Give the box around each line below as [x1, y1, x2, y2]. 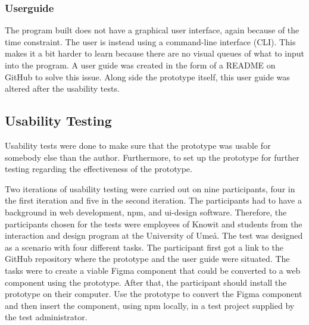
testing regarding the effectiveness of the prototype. [5, 162, 192, 175]
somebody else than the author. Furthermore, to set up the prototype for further [5, 151, 299, 163]
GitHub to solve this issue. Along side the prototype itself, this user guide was [5, 70, 290, 83]
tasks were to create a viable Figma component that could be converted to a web [5, 264, 301, 276]
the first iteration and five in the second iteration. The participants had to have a [5, 194, 302, 207]
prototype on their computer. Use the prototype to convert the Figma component [5, 287, 302, 300]
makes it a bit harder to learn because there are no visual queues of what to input [5, 47, 304, 60]
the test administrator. [5, 311, 88, 323]
